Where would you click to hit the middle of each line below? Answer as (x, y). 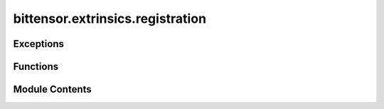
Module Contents (52, 89)
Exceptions (38, 44)
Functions (36, 67)
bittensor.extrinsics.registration (110, 19)
